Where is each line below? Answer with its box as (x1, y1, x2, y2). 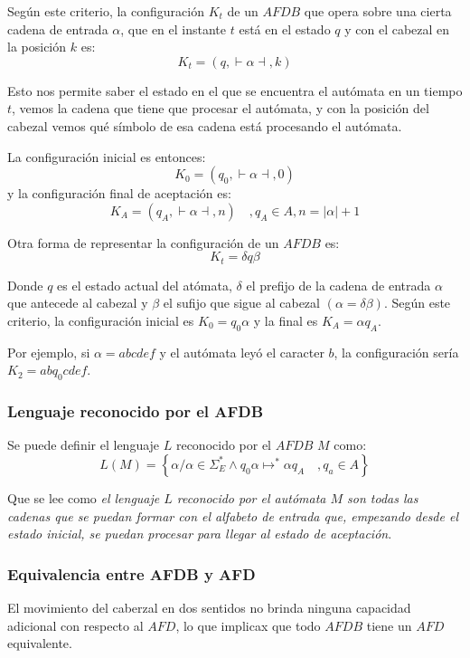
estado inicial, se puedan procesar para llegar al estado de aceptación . (7, 524, 392, 543)
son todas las (347, 488, 418, 507)
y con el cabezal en (344, 19, 450, 38)
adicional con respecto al (7, 615, 144, 634)
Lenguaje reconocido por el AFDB (7, 400, 264, 423)
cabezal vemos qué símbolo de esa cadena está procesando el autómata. (7, 116, 402, 135)
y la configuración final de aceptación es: (7, 184, 231, 203)
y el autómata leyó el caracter (159, 342, 324, 361)
